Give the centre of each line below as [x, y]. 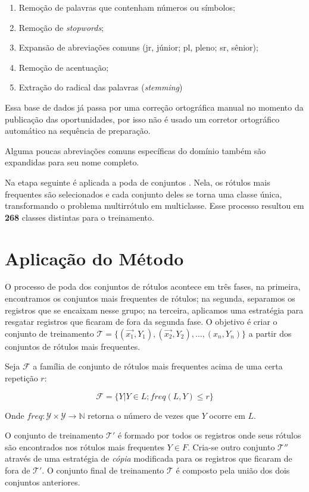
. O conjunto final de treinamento [103, 470]
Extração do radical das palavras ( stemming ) [101, 87]
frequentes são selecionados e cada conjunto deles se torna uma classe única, [143, 194]
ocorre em [227, 415]
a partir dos [270, 333]
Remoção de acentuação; [64, 67]
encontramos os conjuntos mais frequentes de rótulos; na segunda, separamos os [150, 298]
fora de [18, 470]
